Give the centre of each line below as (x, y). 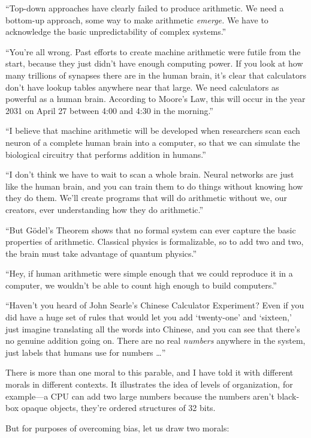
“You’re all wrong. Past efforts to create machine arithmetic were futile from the (153, 51)
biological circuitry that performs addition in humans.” (106, 154)
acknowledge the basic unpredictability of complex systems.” (116, 31)
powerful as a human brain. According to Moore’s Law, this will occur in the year (155, 99)
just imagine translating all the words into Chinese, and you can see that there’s (153, 328)
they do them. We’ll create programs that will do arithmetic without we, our (147, 198)
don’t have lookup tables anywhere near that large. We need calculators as (142, 87)
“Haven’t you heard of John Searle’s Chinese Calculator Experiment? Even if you (155, 305)
